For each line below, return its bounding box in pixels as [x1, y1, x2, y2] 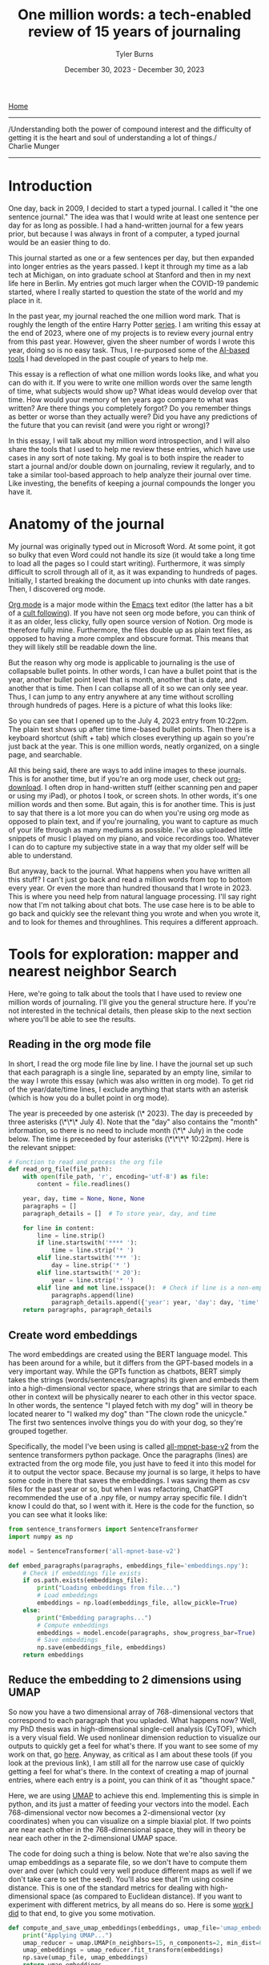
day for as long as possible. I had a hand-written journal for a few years [8, 220, 244, 230]
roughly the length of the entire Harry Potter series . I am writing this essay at [8, 319, 261, 329]
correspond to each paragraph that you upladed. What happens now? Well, [8, 1715, 256, 1725]
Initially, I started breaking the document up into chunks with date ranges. [8, 575, 251, 585]
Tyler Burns [115, 49, 154, 59]
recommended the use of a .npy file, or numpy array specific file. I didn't [8, 1493, 247, 1502]
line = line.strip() [37, 1232, 106, 1240]
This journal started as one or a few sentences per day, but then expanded [8, 252, 255, 262]
